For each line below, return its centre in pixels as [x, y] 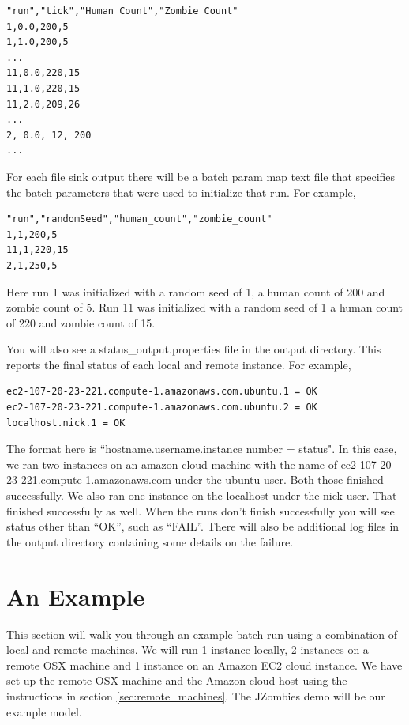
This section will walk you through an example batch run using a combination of [202, 634]
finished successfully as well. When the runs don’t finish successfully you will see [201, 510]
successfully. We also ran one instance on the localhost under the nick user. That [202, 495]
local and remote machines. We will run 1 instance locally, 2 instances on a [188, 649]
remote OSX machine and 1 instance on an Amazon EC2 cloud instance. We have [204, 665]
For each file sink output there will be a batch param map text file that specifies [201, 176]
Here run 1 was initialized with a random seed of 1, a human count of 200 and [196, 291]
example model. [44, 711]
